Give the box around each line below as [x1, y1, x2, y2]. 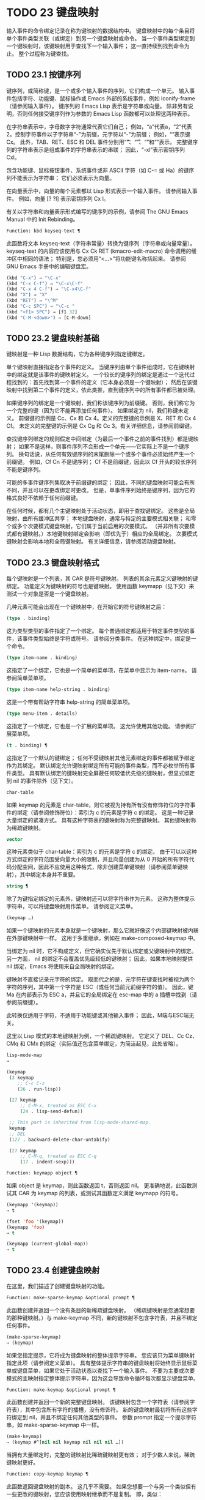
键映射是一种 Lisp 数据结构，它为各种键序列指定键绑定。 [6, 350, 148, 358]
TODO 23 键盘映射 [6, 6, 99, 20]
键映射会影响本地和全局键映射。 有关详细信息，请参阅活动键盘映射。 [6, 538, 179, 545]
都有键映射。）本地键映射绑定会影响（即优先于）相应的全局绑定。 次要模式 [11, 530, 198, 537]
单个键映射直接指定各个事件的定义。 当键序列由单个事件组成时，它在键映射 [6, 364, 195, 371]
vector [6, 836, 23, 842]
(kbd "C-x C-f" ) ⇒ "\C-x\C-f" [6, 280, 84, 286]
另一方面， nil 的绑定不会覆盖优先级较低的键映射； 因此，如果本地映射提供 [6, 955, 193, 963]
